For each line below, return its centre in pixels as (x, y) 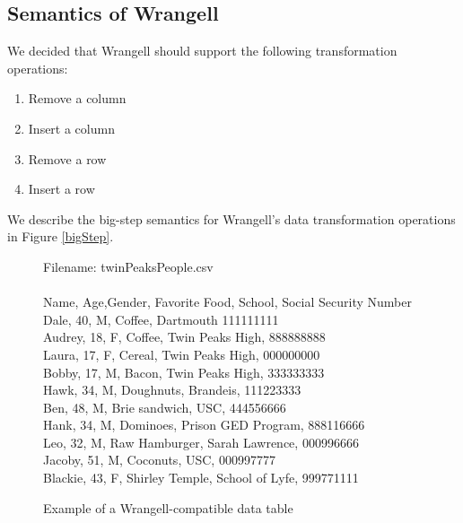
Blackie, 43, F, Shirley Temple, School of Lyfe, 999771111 (201, 478)
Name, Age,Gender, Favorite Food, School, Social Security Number (227, 302)
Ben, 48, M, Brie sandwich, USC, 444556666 (165, 407)
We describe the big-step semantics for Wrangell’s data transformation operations (231, 218)
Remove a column (77, 98)
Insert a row (61, 189)
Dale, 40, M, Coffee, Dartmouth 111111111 (161, 319)
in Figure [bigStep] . (61, 236)
